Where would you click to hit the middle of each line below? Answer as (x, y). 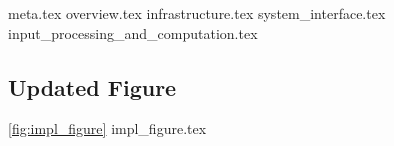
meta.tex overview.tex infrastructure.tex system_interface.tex (197, 13)
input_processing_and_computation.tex (133, 32)
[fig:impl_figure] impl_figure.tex (107, 128)
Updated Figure (92, 86)
